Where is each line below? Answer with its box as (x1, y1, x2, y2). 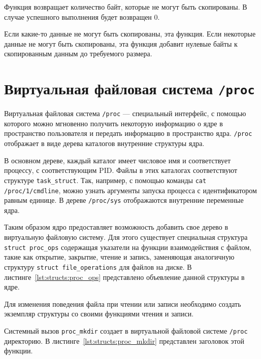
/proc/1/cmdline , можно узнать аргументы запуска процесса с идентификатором (4, 185, 257, 195)
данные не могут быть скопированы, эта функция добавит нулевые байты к (4, 38, 238, 49)
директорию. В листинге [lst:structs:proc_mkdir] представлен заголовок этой (4, 335, 245, 346)
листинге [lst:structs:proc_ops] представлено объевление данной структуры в (4, 271, 245, 282)
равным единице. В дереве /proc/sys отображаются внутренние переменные (4, 195, 244, 205)
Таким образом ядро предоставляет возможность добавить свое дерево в (4, 222, 229, 232)
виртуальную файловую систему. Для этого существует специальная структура (4, 232, 248, 242)
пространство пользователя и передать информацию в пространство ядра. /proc (4, 128, 252, 138)
